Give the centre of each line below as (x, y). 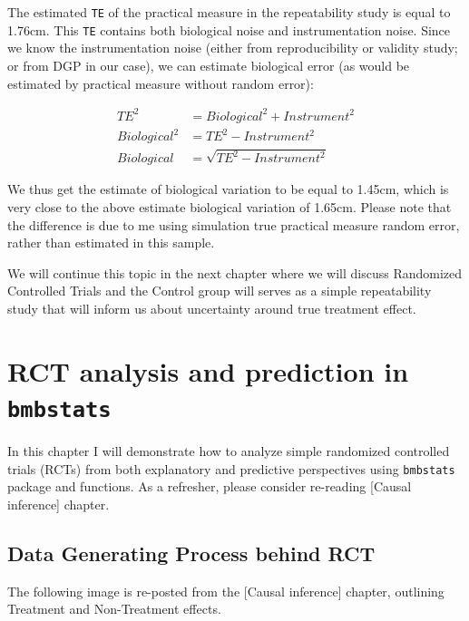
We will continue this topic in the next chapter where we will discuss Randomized (235, 272)
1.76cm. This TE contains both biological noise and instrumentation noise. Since (229, 29)
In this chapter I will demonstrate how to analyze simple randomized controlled (229, 451)
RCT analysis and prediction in (208, 370)
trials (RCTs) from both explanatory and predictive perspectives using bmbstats (231, 468)
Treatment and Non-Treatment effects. (114, 609)
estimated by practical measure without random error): (161, 83)
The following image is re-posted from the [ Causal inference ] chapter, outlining (226, 591)
